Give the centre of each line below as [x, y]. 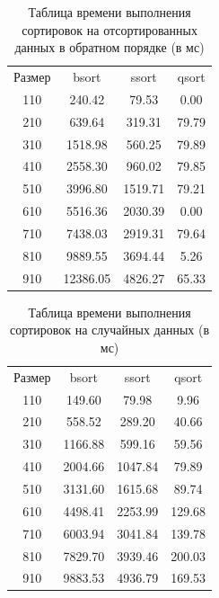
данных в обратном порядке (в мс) [109, 47]
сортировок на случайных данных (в [110, 330]
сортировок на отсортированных [109, 29]
